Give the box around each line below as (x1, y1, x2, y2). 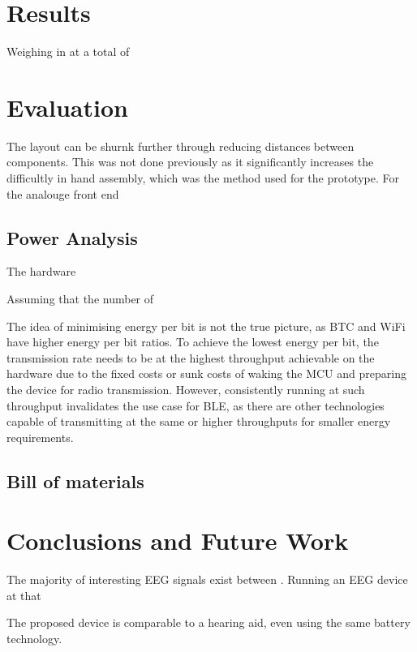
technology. (6, 630, 62, 647)
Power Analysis (6, 225, 138, 250)
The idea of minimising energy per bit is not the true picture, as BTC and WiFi (6, 317, 406, 334)
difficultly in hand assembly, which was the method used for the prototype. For (6, 169, 400, 187)
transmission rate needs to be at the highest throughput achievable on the (6, 349, 375, 366)
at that (6, 586, 41, 603)
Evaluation (6, 90, 128, 123)
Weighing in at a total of (6, 43, 130, 60)
